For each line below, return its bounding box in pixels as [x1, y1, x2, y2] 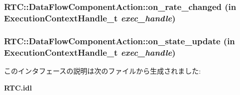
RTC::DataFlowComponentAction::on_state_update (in [4, 34, 235, 47]
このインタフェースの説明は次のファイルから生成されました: [4, 65, 201, 76]
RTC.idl [4, 82, 32, 93]
